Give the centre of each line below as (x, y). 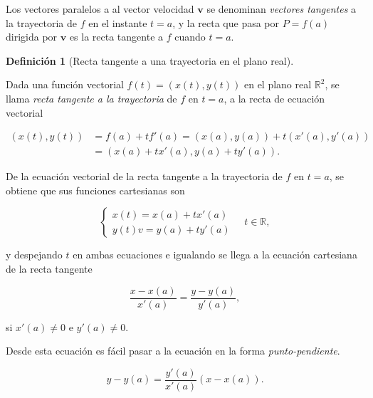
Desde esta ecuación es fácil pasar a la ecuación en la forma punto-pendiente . (173, 351)
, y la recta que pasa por (226, 22)
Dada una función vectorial (65, 84)
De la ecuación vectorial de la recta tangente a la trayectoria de (144, 176)
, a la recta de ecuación (274, 98)
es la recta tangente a (116, 37)
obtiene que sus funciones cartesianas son (95, 190)
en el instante (118, 22)
